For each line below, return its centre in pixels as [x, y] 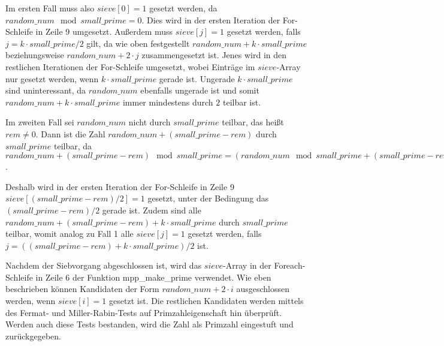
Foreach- [290, 265]
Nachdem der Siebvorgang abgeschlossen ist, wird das [104, 265]
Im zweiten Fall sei [40, 122]
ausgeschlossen [263, 289]
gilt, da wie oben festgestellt [138, 43]
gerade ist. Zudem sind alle [152, 210]
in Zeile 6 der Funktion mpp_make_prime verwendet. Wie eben [153, 277]
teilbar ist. [242, 102]
